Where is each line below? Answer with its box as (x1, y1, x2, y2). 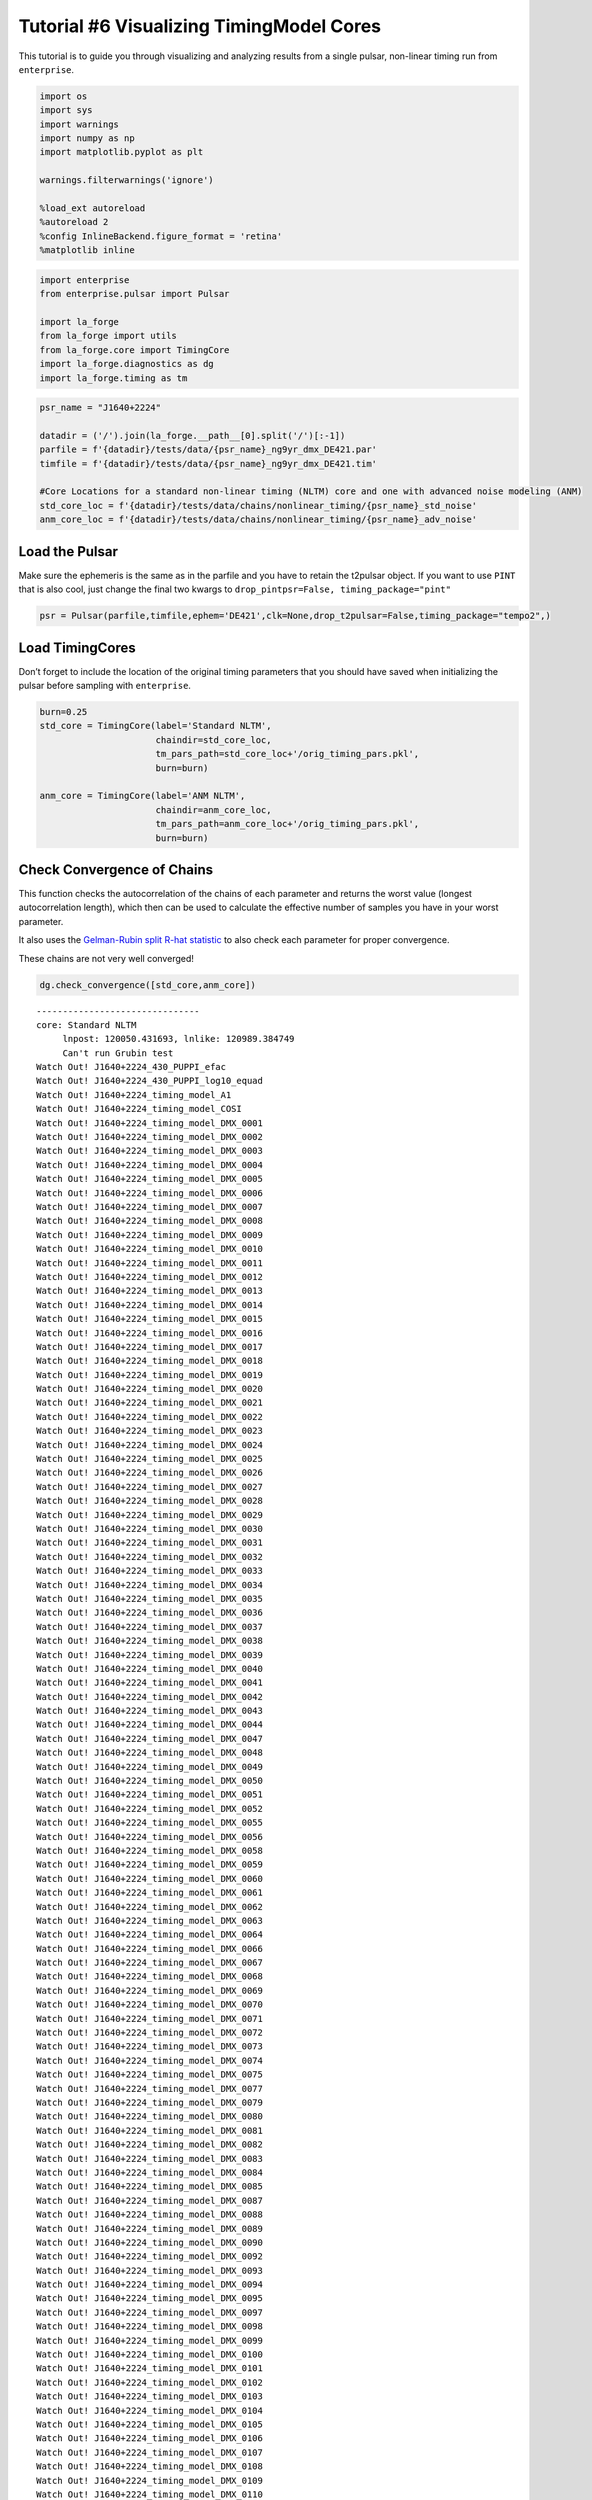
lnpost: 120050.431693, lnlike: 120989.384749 (62, 1033, 295, 1045)
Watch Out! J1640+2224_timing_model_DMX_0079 (36, 2097, 264, 2108)
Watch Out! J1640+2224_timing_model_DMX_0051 (36, 1789, 264, 1800)
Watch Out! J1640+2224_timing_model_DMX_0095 (36, 2293, 264, 2304)
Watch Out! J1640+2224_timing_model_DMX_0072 (36, 2027, 264, 2039)
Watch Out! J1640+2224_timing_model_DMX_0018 (36, 1355, 264, 1367)
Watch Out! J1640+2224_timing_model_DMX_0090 (36, 2236, 264, 2248)
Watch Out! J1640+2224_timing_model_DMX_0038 (36, 1635, 264, 1647)
